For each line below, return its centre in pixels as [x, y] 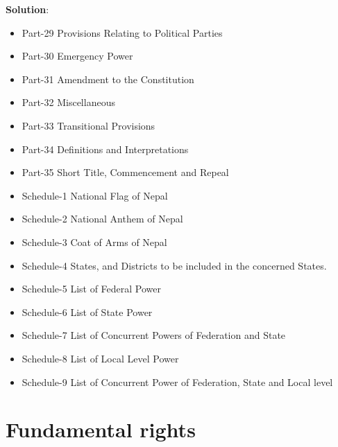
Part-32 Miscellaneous [68, 102]
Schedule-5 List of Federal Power [92, 289]
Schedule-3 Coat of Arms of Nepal [94, 242]
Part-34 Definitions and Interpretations [105, 149]
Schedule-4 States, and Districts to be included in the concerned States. [174, 265]
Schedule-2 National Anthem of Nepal [102, 219]
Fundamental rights [101, 429]
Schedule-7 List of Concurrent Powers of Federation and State [154, 335]
